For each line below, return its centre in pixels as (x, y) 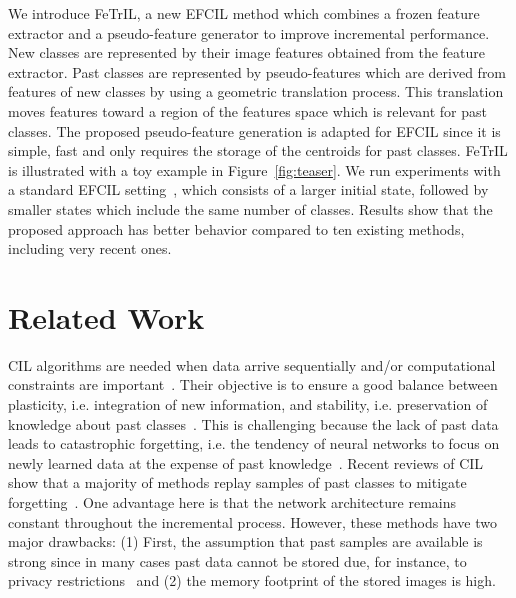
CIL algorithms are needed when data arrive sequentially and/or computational (252, 364)
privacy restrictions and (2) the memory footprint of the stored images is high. (252, 580)
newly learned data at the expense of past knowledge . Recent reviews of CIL (246, 462)
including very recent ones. (90, 248)
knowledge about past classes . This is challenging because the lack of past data (253, 423)
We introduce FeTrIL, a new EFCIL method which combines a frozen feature (244, 13)
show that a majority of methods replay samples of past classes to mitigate (237, 482)
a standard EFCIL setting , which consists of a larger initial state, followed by (248, 189)
